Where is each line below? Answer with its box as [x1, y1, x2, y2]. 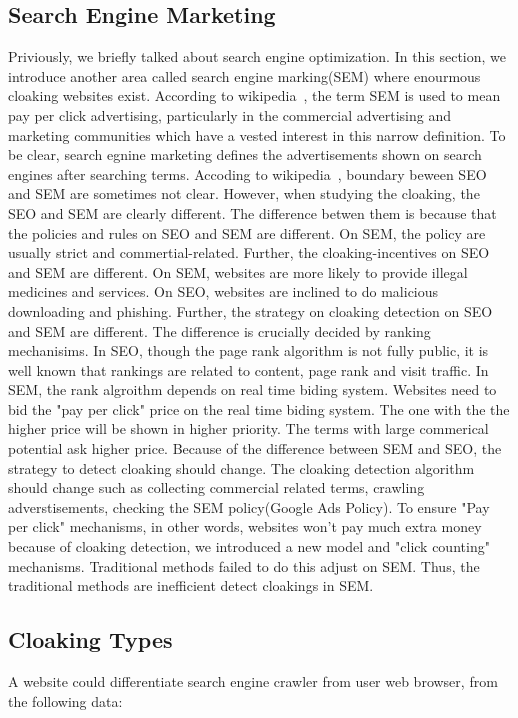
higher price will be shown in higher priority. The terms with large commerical [8, 418, 489, 439]
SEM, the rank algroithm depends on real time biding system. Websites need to [8, 379, 497, 400]
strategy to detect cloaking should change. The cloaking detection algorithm [8, 457, 475, 478]
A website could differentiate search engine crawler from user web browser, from [8, 671, 498, 692]
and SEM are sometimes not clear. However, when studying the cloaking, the [8, 183, 480, 204]
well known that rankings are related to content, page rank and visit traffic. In [8, 359, 489, 380]
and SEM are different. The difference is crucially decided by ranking [8, 320, 431, 341]
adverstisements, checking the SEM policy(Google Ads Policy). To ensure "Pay [8, 496, 490, 517]
